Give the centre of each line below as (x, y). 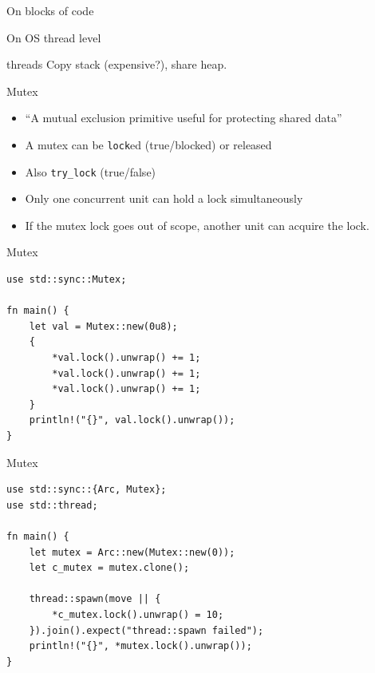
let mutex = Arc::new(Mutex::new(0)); (132, 552)
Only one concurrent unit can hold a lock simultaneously (164, 198)
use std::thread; (52, 505)
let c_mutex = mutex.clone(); (109, 568)
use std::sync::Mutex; (67, 280)
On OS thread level (54, 37)
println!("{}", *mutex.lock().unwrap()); (140, 646)
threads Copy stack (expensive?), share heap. (117, 64)
